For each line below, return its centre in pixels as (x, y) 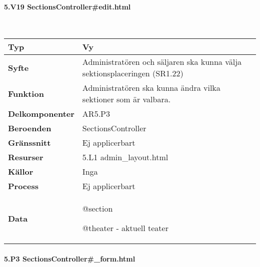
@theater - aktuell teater (125, 228)
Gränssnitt (29, 143)
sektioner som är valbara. (126, 99)
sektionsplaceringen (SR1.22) (133, 73)
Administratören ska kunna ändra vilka (151, 88)
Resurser (26, 157)
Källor (21, 172)
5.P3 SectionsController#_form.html (70, 258)
